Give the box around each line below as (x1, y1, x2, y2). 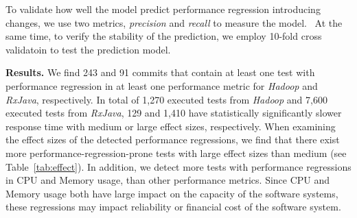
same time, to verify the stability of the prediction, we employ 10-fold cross (5, 29, 322, 43)
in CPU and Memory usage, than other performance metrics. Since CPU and (5, 173, 330, 187)
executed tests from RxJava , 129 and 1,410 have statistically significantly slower (5, 106, 342, 120)
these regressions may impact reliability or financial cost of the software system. (5, 199, 341, 214)
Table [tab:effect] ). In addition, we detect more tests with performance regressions (5, 159, 352, 173)
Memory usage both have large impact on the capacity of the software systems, (5, 186, 338, 200)
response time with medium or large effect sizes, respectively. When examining (5, 119, 336, 133)
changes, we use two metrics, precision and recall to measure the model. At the (5, 15, 343, 29)
